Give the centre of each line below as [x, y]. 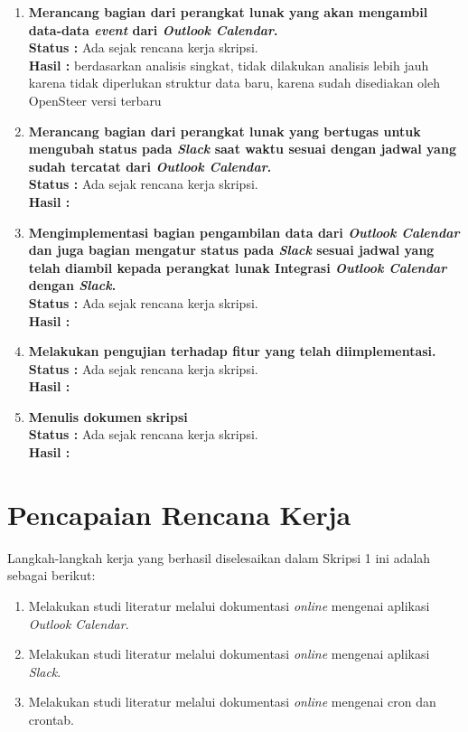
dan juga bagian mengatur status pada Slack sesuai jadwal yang [231, 250]
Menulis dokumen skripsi [108, 416]
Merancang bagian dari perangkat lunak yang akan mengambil [228, 12]
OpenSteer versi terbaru [95, 100]
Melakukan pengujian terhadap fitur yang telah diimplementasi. [232, 351]
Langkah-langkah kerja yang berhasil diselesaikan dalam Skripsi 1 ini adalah [219, 557]
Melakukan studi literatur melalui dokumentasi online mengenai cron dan [232, 702]
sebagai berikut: [51, 575]
